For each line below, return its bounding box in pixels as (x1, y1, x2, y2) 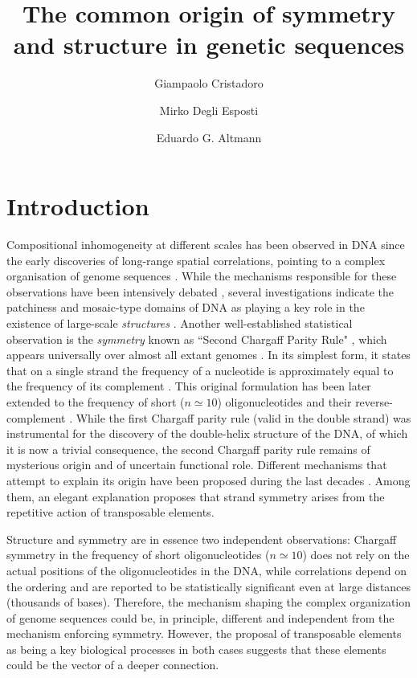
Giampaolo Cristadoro (154, 75, 264, 92)
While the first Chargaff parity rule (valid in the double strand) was (76, 409, 411, 426)
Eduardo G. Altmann (156, 129, 262, 145)
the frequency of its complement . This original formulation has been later (6, 378, 371, 394)
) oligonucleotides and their (217, 393, 352, 410)
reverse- (355, 393, 393, 410)
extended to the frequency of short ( (6, 393, 185, 410)
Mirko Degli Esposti (159, 101, 259, 118)
